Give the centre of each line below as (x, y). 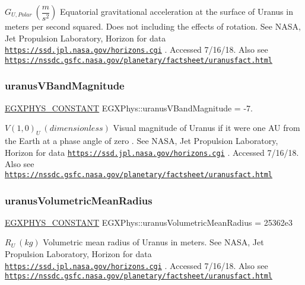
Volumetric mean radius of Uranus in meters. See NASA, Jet (153, 242)
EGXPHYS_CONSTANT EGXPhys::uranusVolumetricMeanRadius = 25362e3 (149, 222)
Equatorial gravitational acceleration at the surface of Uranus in (177, 11)
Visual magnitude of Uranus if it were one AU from (206, 128)
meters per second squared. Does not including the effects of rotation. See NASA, (153, 26)
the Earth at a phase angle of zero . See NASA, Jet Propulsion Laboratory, (142, 141)
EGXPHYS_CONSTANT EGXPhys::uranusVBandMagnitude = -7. (129, 108)
